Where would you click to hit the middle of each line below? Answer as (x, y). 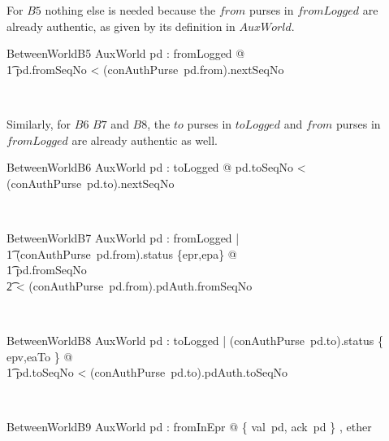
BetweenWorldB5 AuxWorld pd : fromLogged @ (126, 53)
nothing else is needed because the (130, 10)
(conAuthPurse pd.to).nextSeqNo (91, 183)
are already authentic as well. (145, 140)
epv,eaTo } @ (40, 356)
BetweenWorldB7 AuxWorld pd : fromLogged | (123, 237)
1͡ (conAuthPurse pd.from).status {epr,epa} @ (122, 253)
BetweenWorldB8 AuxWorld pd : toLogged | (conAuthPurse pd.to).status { (195, 340)
